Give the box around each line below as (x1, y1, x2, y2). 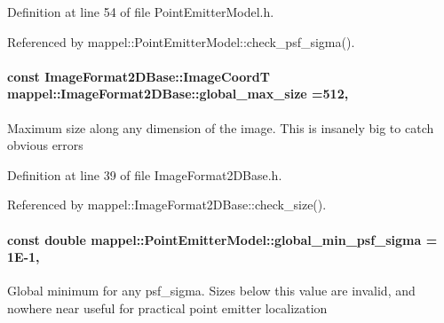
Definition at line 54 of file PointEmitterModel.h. (7, 3, 274, 20)
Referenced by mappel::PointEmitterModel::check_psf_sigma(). (7, 32, 355, 51)
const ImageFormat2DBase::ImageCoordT (7, 67, 270, 85)
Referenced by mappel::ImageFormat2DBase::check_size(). (7, 195, 327, 214)
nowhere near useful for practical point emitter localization (7, 298, 328, 317)
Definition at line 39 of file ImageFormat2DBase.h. (7, 165, 282, 184)
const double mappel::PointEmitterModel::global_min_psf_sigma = (7, 230, 438, 248)
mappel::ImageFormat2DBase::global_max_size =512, (7, 84, 349, 103)
